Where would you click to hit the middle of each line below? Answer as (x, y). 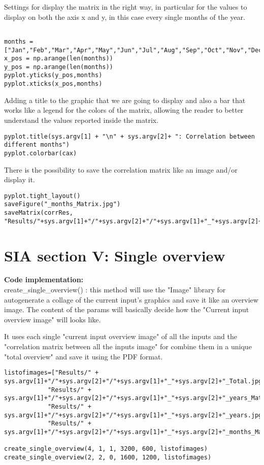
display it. (20, 179)
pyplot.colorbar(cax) (41, 153)
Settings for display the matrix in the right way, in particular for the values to (126, 7)
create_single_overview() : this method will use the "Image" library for (115, 290)
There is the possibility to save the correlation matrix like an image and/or (121, 169)
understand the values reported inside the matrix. (81, 120)
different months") (37, 145)
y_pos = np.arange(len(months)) (59, 67)
